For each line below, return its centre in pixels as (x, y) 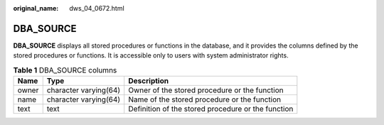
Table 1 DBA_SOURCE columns (65, 70)
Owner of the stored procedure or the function (206, 90)
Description (149, 81)
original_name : (36, 8)
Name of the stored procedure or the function (204, 99)
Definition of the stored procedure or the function (211, 109)
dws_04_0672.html (97, 8)
